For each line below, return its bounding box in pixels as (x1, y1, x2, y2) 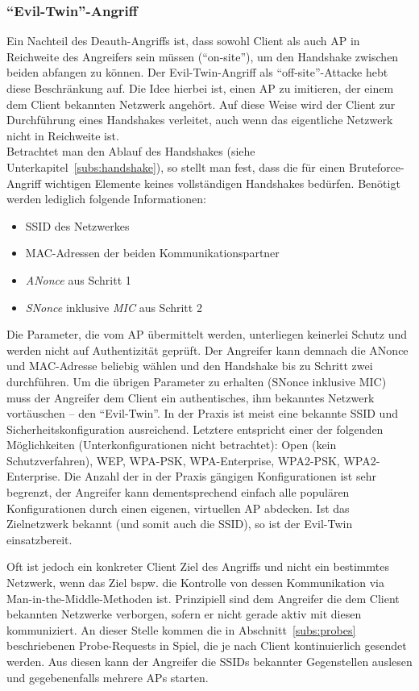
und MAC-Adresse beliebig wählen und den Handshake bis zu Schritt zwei (6, 357, 373, 374)
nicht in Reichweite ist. (6, 127, 119, 144)
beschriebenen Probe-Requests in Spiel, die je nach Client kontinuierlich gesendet (6, 637, 407, 654)
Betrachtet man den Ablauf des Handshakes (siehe (6, 143, 255, 160)
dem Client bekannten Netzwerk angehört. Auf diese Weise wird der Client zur (6, 95, 396, 112)
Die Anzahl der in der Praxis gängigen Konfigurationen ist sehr (64, 468, 376, 485)
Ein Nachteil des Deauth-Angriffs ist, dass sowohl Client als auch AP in (6, 32, 360, 49)
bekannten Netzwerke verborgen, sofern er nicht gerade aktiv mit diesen (6, 606, 362, 622)
